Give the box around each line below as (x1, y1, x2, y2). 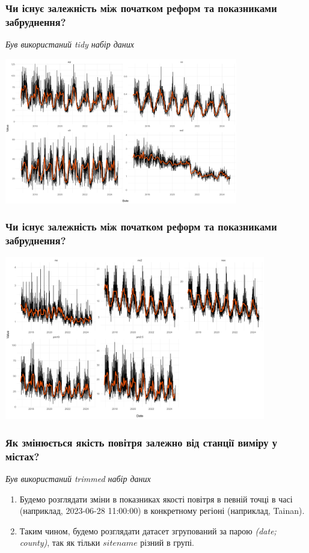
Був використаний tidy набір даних (5, 38, 134, 51)
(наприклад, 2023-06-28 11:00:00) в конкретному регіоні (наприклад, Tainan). (19, 504, 305, 517)
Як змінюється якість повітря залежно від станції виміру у (5, 434, 277, 450)
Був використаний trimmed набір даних (5, 472, 151, 484)
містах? (5, 448, 40, 463)
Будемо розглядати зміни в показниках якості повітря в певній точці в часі (19, 492, 293, 505)
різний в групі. (140, 536, 194, 549)
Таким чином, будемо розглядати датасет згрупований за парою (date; (19, 524, 277, 537)
